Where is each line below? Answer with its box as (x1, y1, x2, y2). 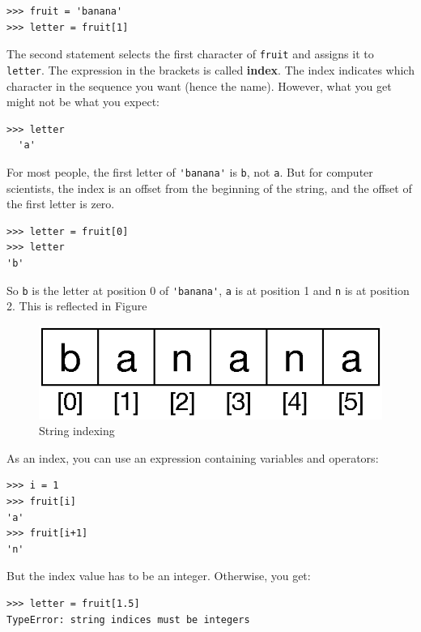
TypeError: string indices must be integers (6, 613, 250, 626)
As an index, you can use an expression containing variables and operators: (6, 449, 379, 466)
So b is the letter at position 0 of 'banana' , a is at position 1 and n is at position (6, 281, 410, 298)
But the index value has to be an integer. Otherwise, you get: (6, 567, 311, 584)
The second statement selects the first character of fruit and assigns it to (6, 45, 374, 62)
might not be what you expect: (6, 93, 159, 110)
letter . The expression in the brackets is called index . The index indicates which (6, 61, 415, 78)
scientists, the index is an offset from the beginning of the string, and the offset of (6, 179, 412, 196)
